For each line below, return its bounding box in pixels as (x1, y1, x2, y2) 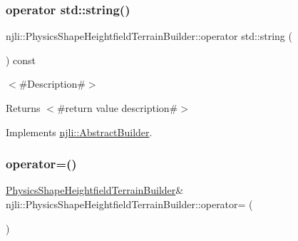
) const (6, 52, 36, 67)
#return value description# (56, 101, 178, 115)
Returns (6, 101, 41, 115)
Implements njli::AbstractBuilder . (6, 124, 153, 139)
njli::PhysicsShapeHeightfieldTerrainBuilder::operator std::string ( (6, 29, 292, 43)
